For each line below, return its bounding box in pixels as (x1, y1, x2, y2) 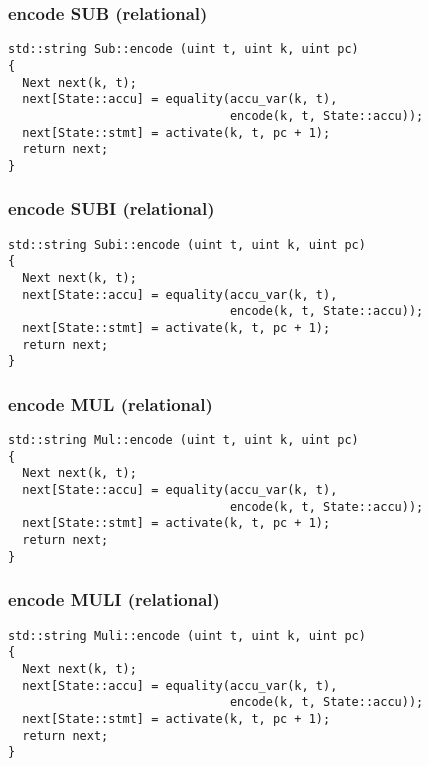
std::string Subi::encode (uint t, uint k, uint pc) (8, 237, 366, 252)
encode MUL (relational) (8, 391, 213, 416)
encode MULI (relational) (8, 587, 220, 612)
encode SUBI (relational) (8, 196, 215, 221)
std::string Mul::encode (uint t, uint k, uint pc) (8, 433, 359, 448)
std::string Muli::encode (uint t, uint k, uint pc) (8, 628, 366, 643)
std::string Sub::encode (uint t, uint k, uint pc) (8, 42, 359, 57)
